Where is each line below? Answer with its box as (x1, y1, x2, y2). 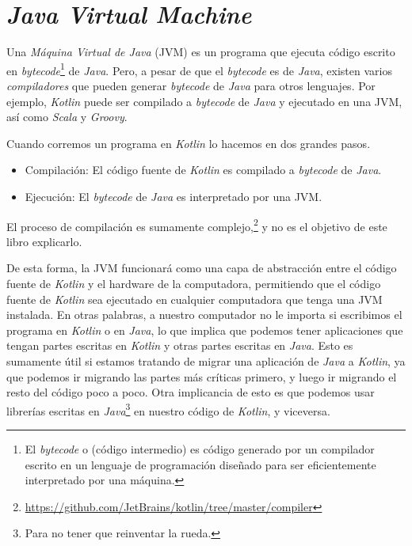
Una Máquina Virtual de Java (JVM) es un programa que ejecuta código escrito (6, 44, 395, 60)
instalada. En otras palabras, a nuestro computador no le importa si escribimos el (6, 306, 402, 323)
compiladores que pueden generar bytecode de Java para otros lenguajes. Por (6, 77, 376, 93)
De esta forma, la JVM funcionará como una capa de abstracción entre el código (6, 260, 397, 276)
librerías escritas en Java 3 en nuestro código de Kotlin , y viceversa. (6, 400, 330, 419)
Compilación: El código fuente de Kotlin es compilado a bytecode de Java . (25, 161, 382, 178)
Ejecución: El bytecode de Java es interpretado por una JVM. (25, 188, 322, 204)
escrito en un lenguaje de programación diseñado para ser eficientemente (25, 456, 376, 472)
